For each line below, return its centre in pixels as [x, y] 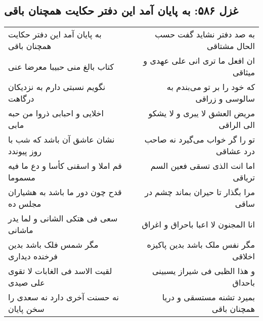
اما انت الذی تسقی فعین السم [203, 166]
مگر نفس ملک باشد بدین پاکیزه [201, 245]
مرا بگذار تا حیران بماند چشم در [200, 192]
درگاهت [21, 99]
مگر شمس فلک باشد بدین [53, 245]
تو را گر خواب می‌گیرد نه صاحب [200, 140]
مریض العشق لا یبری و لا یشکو [202, 113]
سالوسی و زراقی [225, 99]
